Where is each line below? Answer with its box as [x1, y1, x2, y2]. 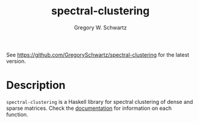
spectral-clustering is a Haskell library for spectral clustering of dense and [6, 98, 193, 105]
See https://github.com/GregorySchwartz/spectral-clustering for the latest [6, 51, 189, 58]
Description [6, 79, 66, 92]
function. [6, 110, 29, 118]
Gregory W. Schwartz [74, 24, 127, 31]
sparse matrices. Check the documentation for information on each [6, 104, 172, 112]
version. [6, 57, 26, 64]
